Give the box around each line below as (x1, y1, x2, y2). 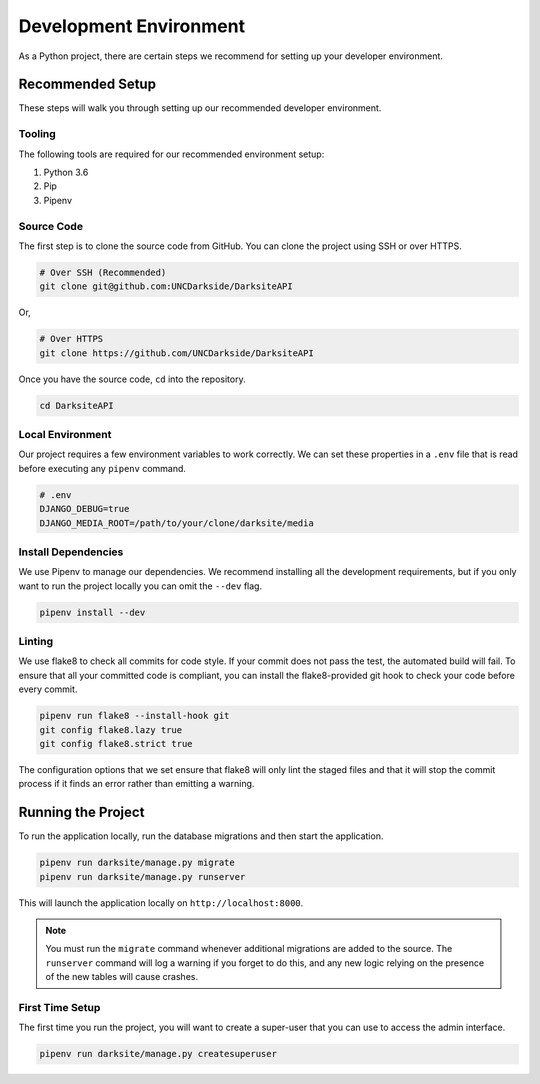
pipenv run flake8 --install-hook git (39, 710, 230, 722)
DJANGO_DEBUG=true (39, 503, 130, 515)
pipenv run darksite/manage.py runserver (39, 871, 246, 882)
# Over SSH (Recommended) (39, 266, 167, 278)
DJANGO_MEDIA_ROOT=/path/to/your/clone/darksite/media (39, 517, 314, 529)
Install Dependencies (18, 545, 124, 559)
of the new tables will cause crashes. (45, 971, 199, 983)
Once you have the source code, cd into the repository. (18, 373, 246, 385)
